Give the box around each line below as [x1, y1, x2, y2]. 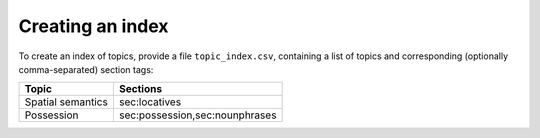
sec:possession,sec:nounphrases [118, 108, 277, 122]
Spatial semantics [24, 95, 109, 109]
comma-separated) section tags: [18, 63, 154, 75]
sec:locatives [118, 95, 182, 109]
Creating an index [18, 15, 169, 37]
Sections [118, 82, 163, 96]
